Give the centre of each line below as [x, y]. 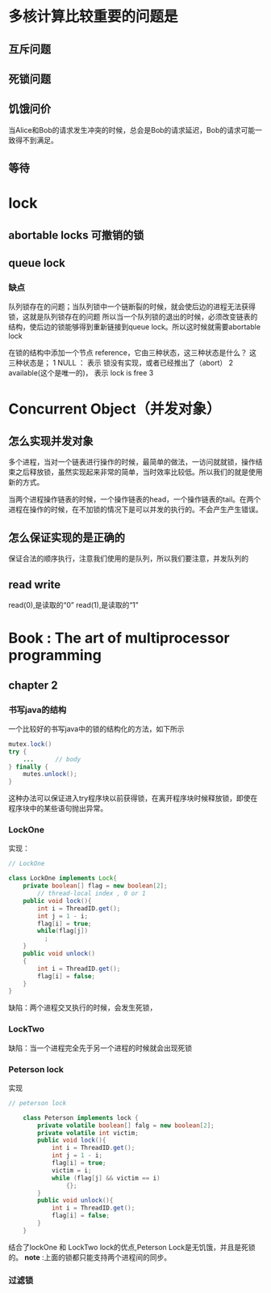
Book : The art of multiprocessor [119, 638]
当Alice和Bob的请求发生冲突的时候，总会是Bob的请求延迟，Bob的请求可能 [132, 129]
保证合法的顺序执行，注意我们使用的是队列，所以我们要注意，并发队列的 [128, 558]
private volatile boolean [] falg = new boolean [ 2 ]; [126, 1126]
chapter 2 [33, 685]
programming [55, 655]
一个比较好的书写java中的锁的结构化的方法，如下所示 [96, 728]
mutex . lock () [30, 744]
